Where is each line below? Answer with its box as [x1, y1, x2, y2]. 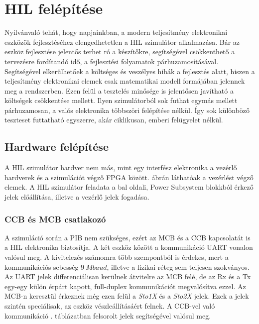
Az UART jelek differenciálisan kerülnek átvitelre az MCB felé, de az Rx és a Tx [4, 271, 251, 282]
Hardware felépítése [4, 139, 109, 154]
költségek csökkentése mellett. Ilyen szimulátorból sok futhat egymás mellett [4, 95, 238, 106]
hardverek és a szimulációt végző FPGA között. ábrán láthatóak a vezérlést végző [4, 172, 254, 182]
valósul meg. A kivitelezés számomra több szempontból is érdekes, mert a [4, 252, 229, 262]
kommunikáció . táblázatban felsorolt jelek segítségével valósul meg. [4, 310, 211, 321]
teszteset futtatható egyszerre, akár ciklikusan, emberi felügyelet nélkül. [4, 114, 223, 125]
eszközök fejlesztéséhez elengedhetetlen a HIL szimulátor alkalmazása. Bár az [4, 36, 240, 47]
